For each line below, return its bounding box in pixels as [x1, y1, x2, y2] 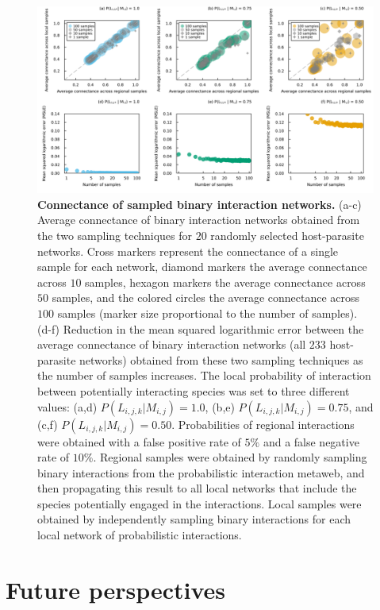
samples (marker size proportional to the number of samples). [57, 304, 358, 321]
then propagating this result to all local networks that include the [37, 480, 357, 496]
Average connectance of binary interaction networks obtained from [37, 211, 360, 228]
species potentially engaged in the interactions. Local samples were [37, 495, 362, 512]
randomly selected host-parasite [210, 226, 364, 243]
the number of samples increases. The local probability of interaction [37, 367, 371, 384]
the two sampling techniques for [37, 226, 193, 243]
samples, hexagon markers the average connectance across [85, 273, 366, 290]
